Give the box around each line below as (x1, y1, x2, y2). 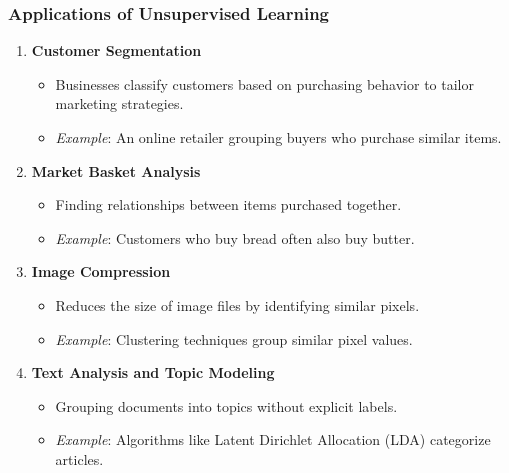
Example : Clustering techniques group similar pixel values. (55, 328, 413, 349)
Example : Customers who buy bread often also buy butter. (55, 227, 415, 248)
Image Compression (31, 261, 171, 282)
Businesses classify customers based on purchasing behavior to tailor (55, 73, 474, 94)
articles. (55, 448, 104, 469)
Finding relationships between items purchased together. (55, 194, 402, 215)
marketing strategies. (55, 93, 184, 114)
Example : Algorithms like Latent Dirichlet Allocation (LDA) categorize (55, 429, 491, 450)
